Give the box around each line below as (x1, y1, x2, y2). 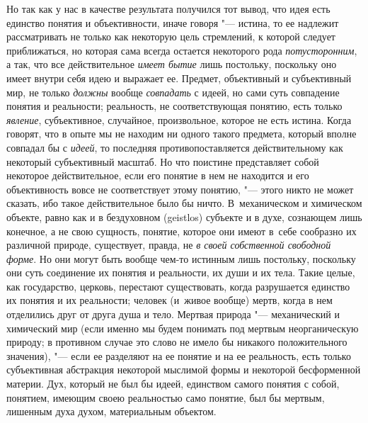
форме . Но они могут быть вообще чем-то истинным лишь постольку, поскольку (6, 251, 356, 266)
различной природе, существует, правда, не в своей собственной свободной (6, 237, 331, 252)
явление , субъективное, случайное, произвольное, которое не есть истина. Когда (6, 112, 352, 127)
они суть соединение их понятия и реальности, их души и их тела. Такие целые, (6, 265, 355, 280)
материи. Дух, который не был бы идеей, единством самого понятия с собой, (6, 376, 340, 391)
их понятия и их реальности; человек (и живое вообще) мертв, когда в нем (6, 293, 333, 308)
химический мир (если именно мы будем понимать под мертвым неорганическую (6, 320, 359, 335)
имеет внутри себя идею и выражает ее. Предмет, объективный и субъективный (6, 70, 352, 85)
